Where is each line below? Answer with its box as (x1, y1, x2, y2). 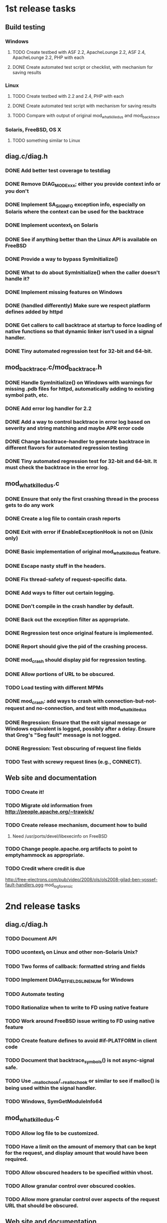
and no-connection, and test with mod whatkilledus (25, 705, 147, 713)
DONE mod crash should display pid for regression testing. (5, 656, 147, 664)
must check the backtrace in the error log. (5, 464, 109, 471)
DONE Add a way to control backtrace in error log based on (5, 418, 151, 425)
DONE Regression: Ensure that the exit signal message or (5, 719, 147, 726)
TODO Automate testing (5, 991, 65, 998)
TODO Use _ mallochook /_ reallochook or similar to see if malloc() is (5, 1077, 160, 1085)
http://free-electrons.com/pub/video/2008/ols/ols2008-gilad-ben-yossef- (5, 876, 158, 882)
